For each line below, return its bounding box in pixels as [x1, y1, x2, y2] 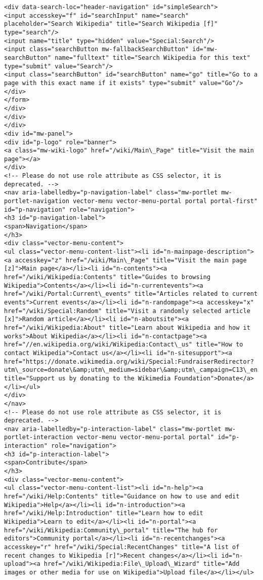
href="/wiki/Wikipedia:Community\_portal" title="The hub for [4, 526, 218, 534]
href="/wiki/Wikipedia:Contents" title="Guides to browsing [4, 274, 211, 281]
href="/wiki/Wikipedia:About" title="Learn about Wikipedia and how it [4, 324, 250, 331]
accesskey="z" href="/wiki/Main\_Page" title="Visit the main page [15, 256, 247, 264]
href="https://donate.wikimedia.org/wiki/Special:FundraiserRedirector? [4, 358, 254, 365]
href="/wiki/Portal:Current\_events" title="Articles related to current [4, 290, 258, 298]
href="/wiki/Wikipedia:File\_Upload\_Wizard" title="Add [43, 560, 240, 568]
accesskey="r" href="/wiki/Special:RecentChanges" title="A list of [4, 544, 240, 551]
